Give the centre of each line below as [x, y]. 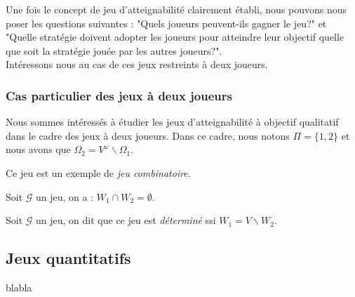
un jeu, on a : [65, 196]
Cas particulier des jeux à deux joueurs [119, 95]
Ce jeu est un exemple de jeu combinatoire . [98, 172]
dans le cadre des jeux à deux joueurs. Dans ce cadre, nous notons [148, 135]
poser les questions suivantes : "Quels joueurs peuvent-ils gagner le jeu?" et [166, 23]
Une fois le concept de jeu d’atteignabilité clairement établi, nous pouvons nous [176, 9]
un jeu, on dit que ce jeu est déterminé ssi [126, 220]
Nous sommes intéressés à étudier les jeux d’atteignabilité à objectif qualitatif [172, 122]
